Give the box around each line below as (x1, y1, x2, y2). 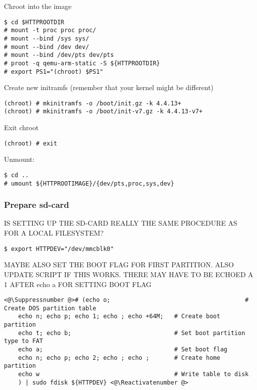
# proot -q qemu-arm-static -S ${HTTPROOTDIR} (4, 59, 160, 67)
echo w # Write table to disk (18, 371, 249, 378)
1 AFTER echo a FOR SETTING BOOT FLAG (4, 279, 152, 289)
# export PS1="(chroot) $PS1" (4, 68, 103, 75)
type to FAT (4, 338, 43, 345)
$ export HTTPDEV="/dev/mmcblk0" (4, 245, 114, 252)
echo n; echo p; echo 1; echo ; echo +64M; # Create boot (18, 313, 220, 320)
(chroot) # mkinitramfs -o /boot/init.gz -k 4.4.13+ (4, 99, 181, 107)
